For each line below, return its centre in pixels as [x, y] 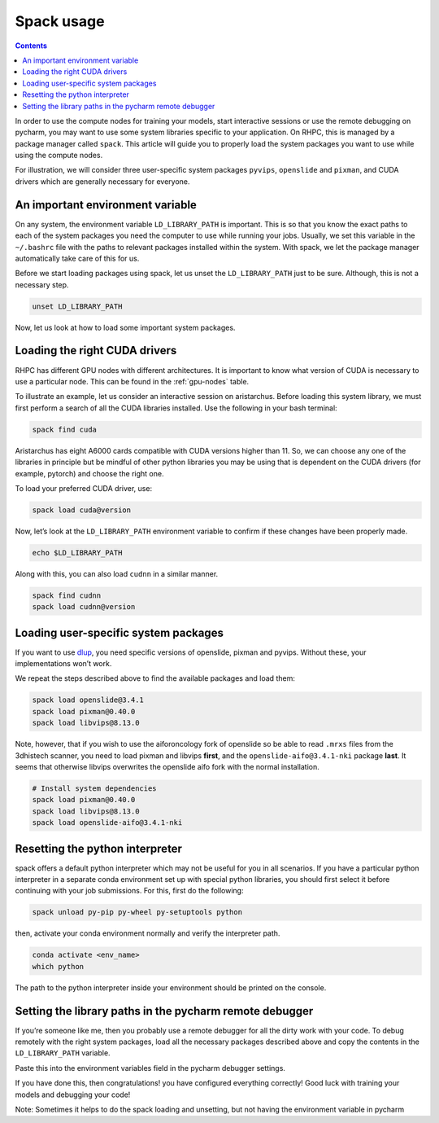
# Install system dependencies [95, 789]
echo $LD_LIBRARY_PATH [77, 553]
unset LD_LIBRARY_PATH [77, 306]
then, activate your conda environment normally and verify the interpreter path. [148, 933]
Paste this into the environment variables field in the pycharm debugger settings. [150, 1068]
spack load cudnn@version [84, 607]
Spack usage [60, 21]
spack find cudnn [67, 595]
